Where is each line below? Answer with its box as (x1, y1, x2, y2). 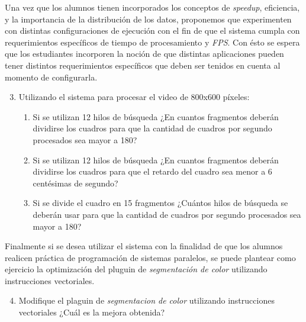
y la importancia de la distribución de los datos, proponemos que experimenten (5, 12, 292, 25)
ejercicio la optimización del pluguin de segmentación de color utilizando (5, 263, 268, 275)
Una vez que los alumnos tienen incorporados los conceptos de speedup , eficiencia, (5, 1, 300, 13)
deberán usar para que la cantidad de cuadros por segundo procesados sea (33, 208, 301, 220)
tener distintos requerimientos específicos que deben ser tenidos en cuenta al (5, 59, 281, 71)
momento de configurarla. (5, 70, 98, 83)
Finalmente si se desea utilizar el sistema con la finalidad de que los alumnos (5, 240, 283, 252)
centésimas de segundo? (33, 176, 118, 189)
